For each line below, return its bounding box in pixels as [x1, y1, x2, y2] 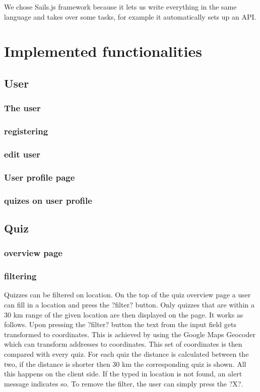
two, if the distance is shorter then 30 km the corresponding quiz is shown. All [4, 358, 246, 369]
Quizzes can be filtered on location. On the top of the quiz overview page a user [4, 289, 251, 300]
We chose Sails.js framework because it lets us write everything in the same [4, 2, 237, 12]
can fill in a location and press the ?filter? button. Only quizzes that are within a [4, 299, 254, 309]
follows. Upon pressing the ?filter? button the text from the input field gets [4, 319, 236, 330]
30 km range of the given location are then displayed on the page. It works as [4, 309, 243, 320]
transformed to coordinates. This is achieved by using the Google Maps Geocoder [4, 329, 255, 339]
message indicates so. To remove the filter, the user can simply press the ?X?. [4, 378, 243, 388]
